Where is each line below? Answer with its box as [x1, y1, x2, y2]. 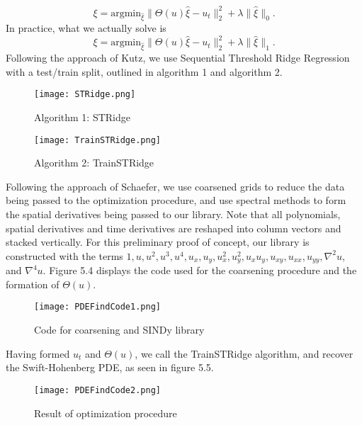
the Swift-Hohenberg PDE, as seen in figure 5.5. [6, 360, 214, 375]
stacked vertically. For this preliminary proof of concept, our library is [6, 234, 310, 249]
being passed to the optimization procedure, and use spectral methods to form [6, 193, 346, 208]
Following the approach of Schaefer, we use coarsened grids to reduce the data [6, 178, 345, 193]
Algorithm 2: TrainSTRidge [34, 155, 154, 170]
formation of [6, 276, 60, 291]
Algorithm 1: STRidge [34, 110, 130, 125]
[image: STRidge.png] [34, 89, 136, 100]
